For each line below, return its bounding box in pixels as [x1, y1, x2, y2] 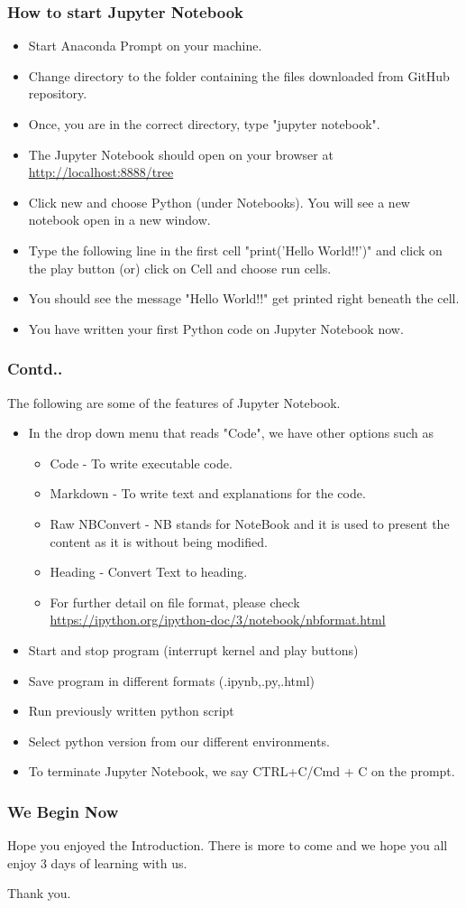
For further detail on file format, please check [50, 592, 300, 611]
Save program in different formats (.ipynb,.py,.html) [28, 671, 315, 690]
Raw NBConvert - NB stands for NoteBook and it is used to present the [50, 514, 450, 533]
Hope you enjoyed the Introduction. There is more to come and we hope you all [7, 836, 448, 855]
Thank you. [7, 884, 71, 903]
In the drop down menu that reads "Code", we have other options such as [28, 423, 434, 442]
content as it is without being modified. [50, 532, 268, 551]
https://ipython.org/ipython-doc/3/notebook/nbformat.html [50, 610, 386, 629]
